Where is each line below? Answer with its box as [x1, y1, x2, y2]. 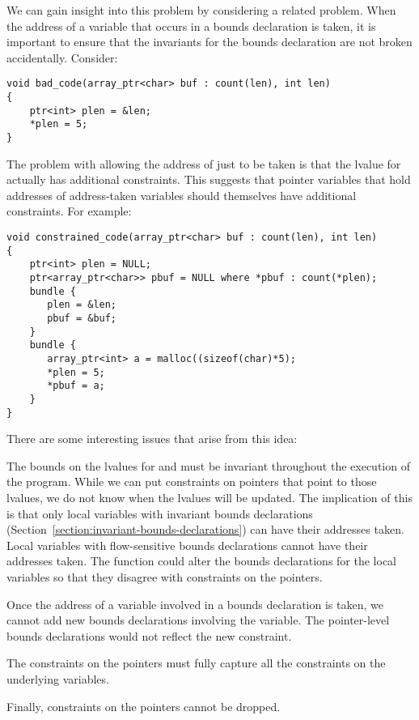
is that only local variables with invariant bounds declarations [6, 505, 313, 522]
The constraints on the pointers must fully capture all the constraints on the [6, 654, 386, 671]
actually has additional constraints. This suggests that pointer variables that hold [6, 171, 411, 188]
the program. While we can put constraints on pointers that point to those [6, 473, 377, 490]
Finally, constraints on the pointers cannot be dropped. [6, 697, 281, 714]
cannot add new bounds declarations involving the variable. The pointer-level [6, 611, 390, 628]
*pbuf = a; [47, 380, 105, 392]
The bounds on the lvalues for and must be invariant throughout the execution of [6, 457, 410, 474]
